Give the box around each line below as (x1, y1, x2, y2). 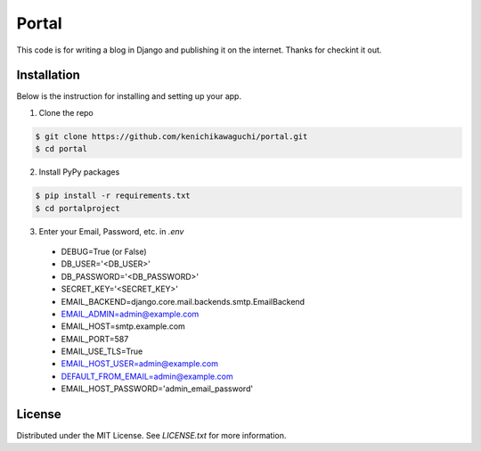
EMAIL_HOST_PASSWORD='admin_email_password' (61, 383, 254, 394)
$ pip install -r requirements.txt (35, 191, 191, 201)
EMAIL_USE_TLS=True (61, 346, 143, 357)
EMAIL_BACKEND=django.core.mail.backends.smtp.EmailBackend (61, 296, 306, 307)
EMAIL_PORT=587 (61, 333, 129, 344)
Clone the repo (38, 107, 94, 118)
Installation (16, 68, 80, 83)
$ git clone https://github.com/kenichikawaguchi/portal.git (35, 131, 308, 142)
